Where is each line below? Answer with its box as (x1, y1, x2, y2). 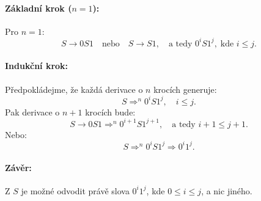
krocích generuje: (153, 82, 217, 95)
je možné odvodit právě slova (21, 184, 130, 197)
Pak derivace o (5, 105, 60, 118)
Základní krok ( (5, 1, 72, 14)
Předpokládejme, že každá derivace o (5, 82, 143, 95)
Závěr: (5, 161, 32, 174)
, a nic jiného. (201, 184, 252, 197)
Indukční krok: (5, 59, 68, 72)
